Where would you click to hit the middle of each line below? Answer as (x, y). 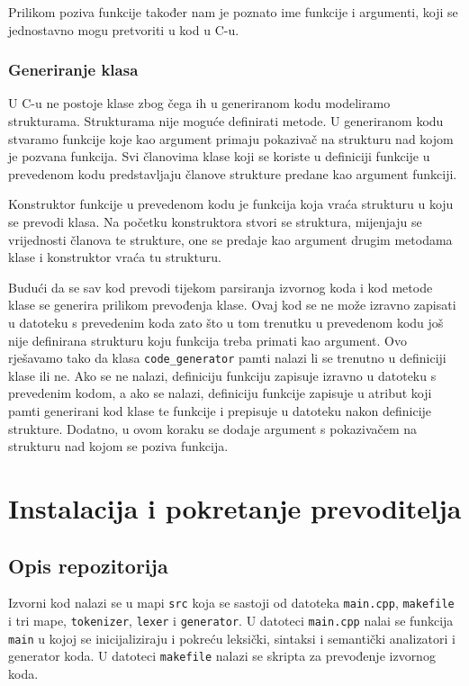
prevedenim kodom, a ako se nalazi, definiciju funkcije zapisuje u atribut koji (220, 393)
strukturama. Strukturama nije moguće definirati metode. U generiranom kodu (226, 121)
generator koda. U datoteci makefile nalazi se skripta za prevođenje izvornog (222, 656)
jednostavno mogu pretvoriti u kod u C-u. (124, 29)
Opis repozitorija (88, 565)
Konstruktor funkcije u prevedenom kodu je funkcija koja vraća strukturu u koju (231, 204)
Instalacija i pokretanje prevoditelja (235, 507)
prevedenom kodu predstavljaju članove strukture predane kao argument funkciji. (233, 173)
